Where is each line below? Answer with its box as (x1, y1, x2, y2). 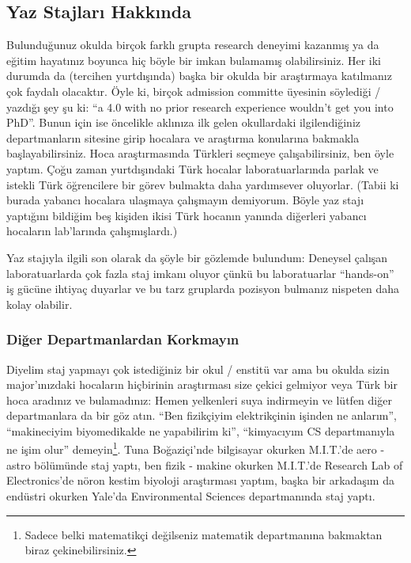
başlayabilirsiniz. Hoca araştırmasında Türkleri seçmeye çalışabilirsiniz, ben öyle (6, 145, 394, 162)
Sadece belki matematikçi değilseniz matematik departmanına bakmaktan (25, 526, 383, 542)
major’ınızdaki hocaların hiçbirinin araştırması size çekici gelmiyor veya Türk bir (6, 376, 398, 393)
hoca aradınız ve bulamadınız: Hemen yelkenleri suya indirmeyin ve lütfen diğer (6, 391, 392, 408)
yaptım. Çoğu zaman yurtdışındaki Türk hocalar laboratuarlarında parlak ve (6, 160, 379, 177)
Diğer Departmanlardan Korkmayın (6, 329, 239, 349)
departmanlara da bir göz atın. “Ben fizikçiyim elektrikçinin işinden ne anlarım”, (6, 407, 398, 424)
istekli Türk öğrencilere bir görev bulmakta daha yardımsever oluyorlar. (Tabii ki (6, 176, 399, 192)
